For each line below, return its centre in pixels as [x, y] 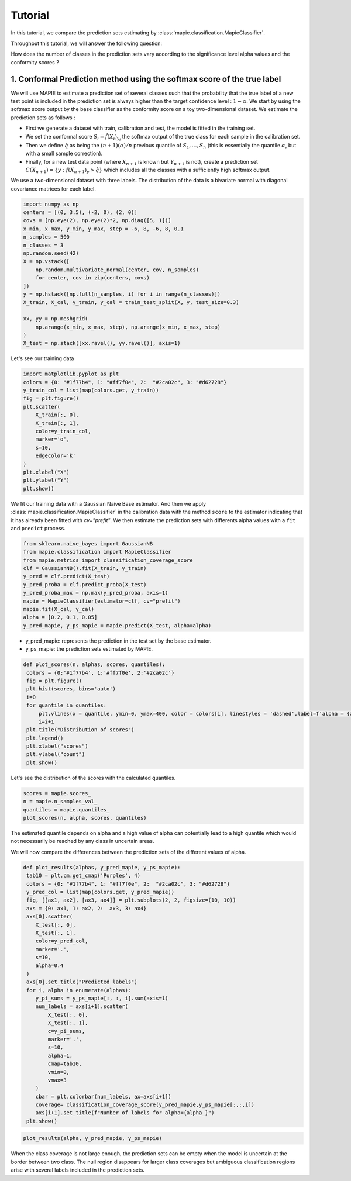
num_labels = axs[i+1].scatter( [82, 1006]
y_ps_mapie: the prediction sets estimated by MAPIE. [89, 649]
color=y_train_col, [63, 431]
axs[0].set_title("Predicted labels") [82, 982]
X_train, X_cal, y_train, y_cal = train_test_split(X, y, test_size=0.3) [131, 302]
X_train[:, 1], [57, 423]
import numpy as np [51, 204]
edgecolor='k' [56, 456]
